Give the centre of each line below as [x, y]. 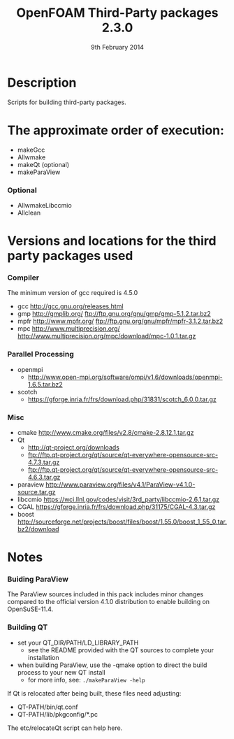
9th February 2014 [117, 47]
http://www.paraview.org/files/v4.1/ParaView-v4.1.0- [120, 485]
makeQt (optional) [43, 164]
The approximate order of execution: [116, 130]
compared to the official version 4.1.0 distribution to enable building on [109, 602]
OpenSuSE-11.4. [30, 609]
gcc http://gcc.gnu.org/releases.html [70, 306]
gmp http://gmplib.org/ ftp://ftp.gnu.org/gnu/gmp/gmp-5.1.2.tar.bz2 [114, 314]
